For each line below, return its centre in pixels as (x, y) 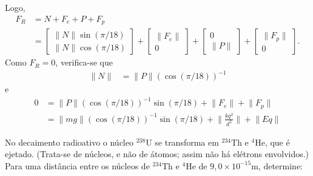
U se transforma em (182, 142)
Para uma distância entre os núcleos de (77, 165)
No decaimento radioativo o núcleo (69, 142)
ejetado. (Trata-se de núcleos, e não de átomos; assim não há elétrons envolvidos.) (157, 154)
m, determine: (277, 165)
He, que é (272, 142)
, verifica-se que (84, 62)
